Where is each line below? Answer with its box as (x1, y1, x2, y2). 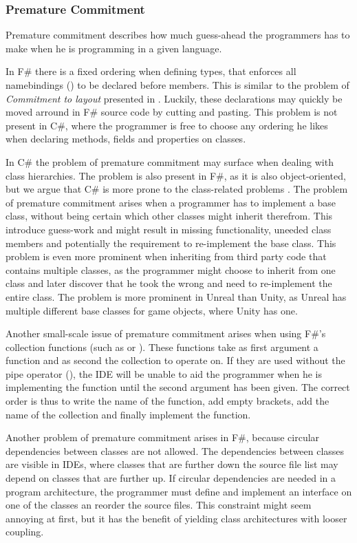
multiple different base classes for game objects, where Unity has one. (6, 303, 298, 317)
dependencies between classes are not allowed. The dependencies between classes (6, 443, 345, 458)
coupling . (6, 524, 44, 539)
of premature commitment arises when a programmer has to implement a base (6, 195, 336, 209)
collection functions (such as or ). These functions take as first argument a (6, 339, 318, 354)
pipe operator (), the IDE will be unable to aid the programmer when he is (6, 366, 322, 381)
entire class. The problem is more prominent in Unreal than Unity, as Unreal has (6, 289, 347, 304)
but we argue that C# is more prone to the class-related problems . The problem (6, 182, 348, 196)
